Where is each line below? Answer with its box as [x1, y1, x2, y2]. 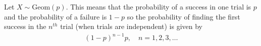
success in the [4, 21, 46, 31]
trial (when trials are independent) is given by [60, 21, 202, 31]
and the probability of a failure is [4, 11, 107, 21]
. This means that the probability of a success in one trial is [66, 1, 251, 11]
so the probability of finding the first [127, 11, 240, 21]
